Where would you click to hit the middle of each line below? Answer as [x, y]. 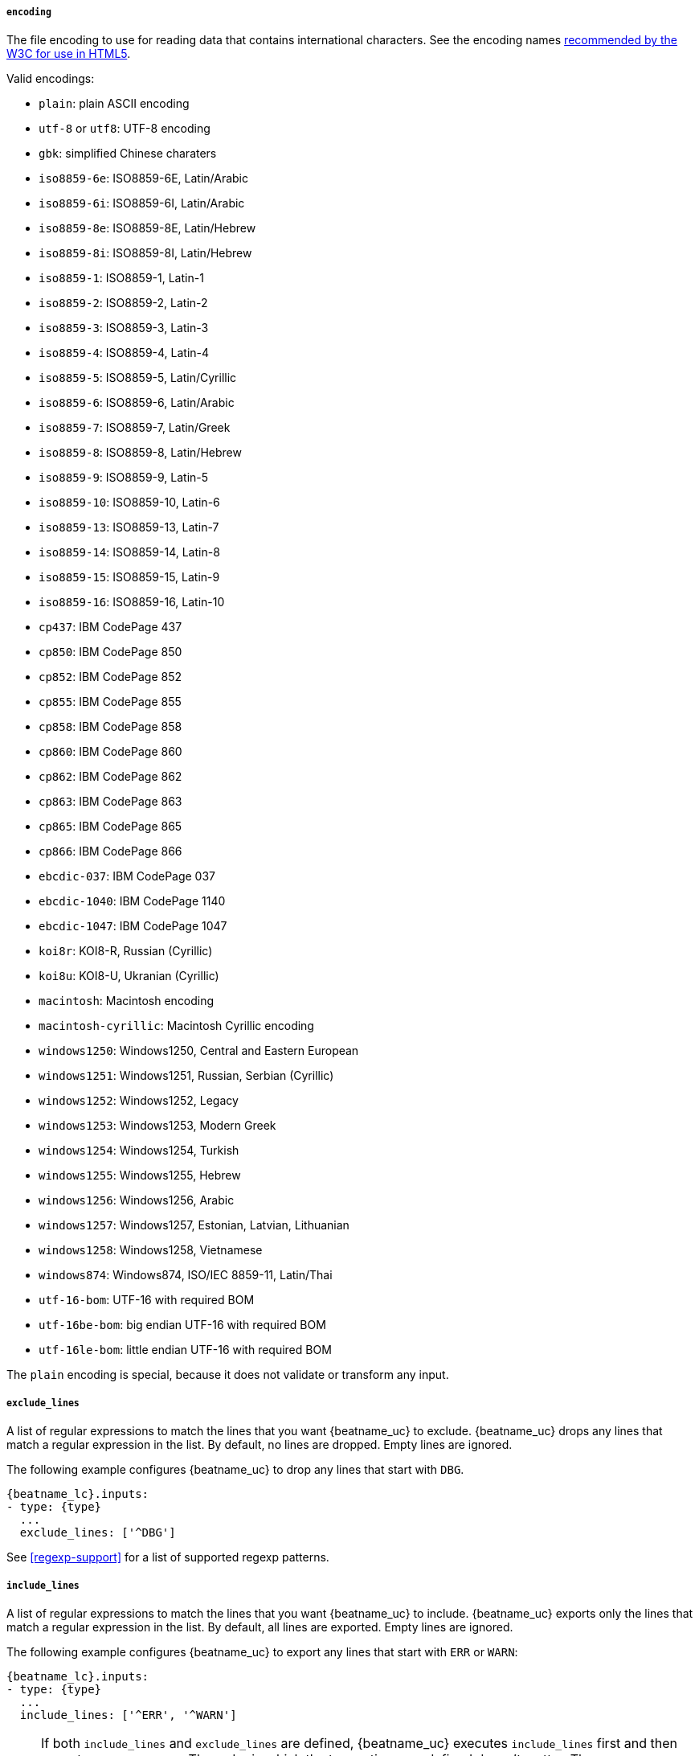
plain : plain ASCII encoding [114, 104]
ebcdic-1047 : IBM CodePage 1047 [133, 926]
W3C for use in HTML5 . [69, 54]
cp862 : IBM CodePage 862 [110, 777]
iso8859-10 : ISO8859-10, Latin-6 [129, 503]
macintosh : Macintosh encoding [127, 1001]
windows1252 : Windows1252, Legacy [139, 1101]
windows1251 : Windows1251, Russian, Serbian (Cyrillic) [186, 1076]
